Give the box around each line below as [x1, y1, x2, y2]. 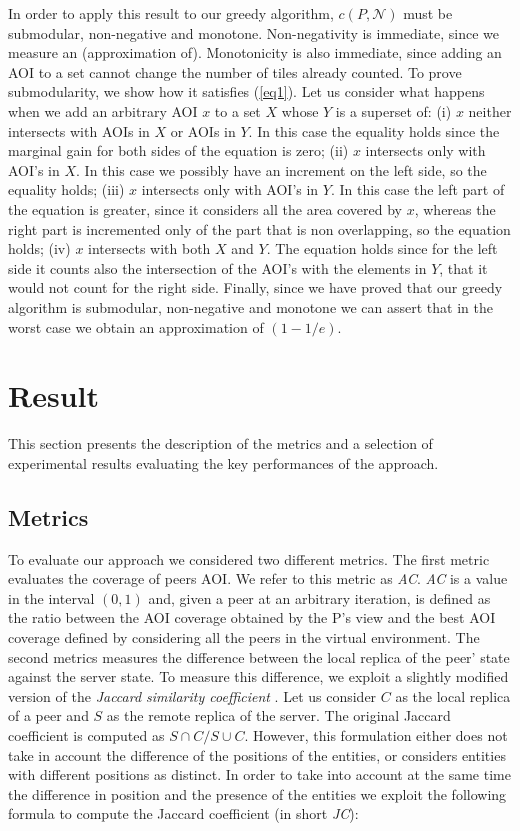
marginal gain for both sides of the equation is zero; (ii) [8, 140, 349, 161]
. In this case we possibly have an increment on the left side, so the [76, 159, 487, 180]
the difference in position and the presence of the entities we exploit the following [8, 783, 507, 804]
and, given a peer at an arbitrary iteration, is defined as [148, 587, 491, 608]
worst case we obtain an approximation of [8, 316, 264, 337]
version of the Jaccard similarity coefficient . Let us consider [8, 685, 377, 706]
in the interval [8, 587, 95, 608]
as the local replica [395, 685, 511, 706]
